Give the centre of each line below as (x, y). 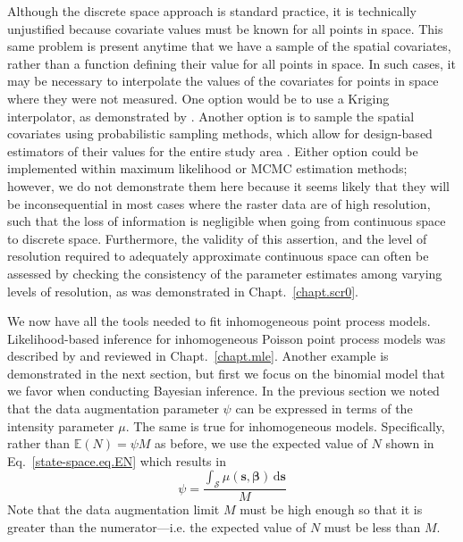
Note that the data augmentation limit (114, 509)
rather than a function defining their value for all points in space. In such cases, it (231, 63)
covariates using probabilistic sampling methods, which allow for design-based (220, 133)
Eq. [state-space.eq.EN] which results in (117, 460)
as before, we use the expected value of (261, 443)
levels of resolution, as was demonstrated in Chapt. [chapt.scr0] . (183, 291)
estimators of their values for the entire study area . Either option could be (213, 150)
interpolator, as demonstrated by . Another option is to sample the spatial (211, 116)
